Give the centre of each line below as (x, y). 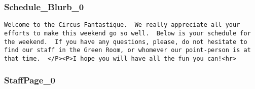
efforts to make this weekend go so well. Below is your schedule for (128, 33)
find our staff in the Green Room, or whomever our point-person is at (128, 50)
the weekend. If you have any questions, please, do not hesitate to (126, 42)
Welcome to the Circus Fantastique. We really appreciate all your (122, 25)
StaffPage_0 (30, 80)
